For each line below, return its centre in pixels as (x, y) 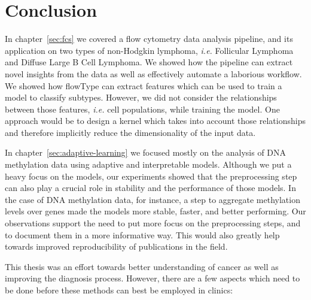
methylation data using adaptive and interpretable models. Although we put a (148, 164)
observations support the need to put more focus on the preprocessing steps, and (153, 223)
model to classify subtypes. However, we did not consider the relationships (141, 97)
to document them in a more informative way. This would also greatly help (142, 234)
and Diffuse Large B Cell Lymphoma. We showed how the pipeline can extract (149, 62)
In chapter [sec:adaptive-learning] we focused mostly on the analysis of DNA (146, 152)
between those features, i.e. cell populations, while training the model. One (142, 109)
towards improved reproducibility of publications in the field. (116, 246)
